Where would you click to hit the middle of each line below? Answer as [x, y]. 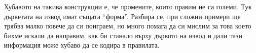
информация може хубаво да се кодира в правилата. [82, 45]
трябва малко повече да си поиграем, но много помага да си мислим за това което [128, 26]
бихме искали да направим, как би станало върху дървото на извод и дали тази [123, 35]
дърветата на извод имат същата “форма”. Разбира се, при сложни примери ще [122, 16]
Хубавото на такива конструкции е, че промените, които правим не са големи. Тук [128, 6]
